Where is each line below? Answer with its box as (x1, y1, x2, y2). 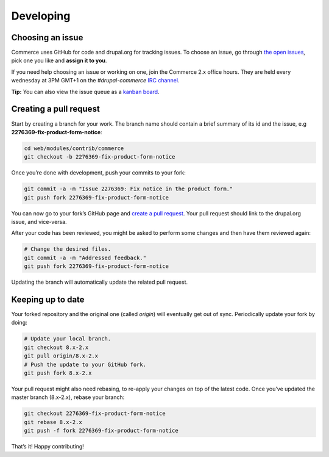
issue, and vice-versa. (11, 218, 67, 226)
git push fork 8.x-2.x (24, 370, 92, 376)
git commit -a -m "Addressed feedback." (24, 254, 146, 261)
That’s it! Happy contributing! (11, 443, 85, 450)
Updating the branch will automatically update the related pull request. (11, 278, 188, 286)
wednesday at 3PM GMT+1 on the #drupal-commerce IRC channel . (11, 77, 180, 84)
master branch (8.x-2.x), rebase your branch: (11, 394, 125, 401)
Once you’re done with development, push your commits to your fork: (11, 169, 186, 176)
